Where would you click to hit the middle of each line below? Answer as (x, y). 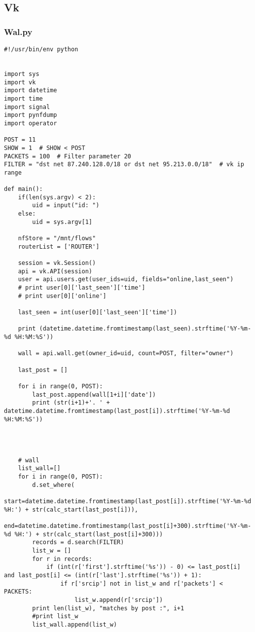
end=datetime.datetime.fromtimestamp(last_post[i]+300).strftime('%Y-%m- (128, 526)
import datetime (31, 91)
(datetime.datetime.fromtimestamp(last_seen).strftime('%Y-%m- (145, 329)
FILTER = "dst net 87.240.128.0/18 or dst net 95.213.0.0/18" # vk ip (124, 165)
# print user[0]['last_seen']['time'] (82, 288)
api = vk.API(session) (55, 271)
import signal (27, 107)
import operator (31, 123)
